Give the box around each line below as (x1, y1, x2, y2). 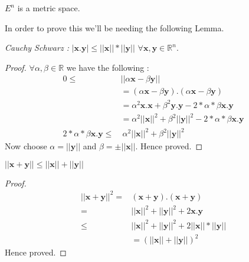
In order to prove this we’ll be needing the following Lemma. (5, 21, 224, 34)
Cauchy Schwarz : (5, 41, 69, 54)
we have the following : (66, 61, 149, 73)
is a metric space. (17, 2, 80, 14)
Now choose (5, 140, 47, 152)
